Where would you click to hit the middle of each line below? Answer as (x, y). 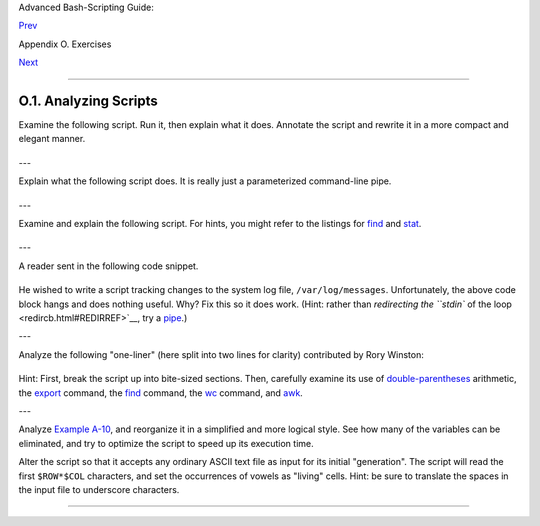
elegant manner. (52, 139)
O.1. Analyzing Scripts (88, 100)
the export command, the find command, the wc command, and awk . (161, 392)
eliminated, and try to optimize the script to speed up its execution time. (166, 443)
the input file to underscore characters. (99, 489)
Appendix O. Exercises (65, 44)
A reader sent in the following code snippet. (108, 266)
